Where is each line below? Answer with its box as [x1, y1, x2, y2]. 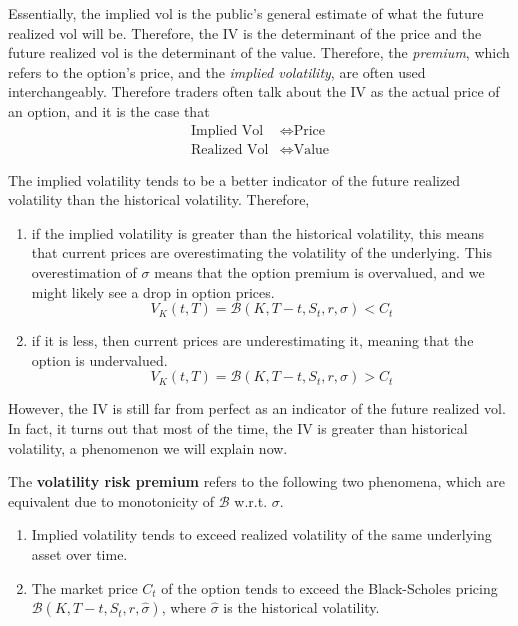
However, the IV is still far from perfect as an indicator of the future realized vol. [8, 398, 506, 419]
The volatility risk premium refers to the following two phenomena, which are [8, 471, 505, 492]
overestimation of [31, 262, 137, 282]
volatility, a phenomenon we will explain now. [8, 437, 288, 458]
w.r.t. [234, 490, 268, 511]
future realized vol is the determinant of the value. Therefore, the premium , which [8, 42, 510, 63]
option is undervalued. [31, 349, 168, 370]
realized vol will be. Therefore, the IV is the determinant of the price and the [8, 22, 482, 43]
